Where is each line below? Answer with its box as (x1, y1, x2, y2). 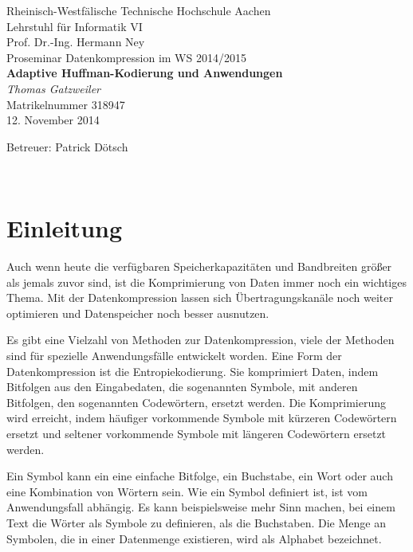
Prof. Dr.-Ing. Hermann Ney (6, 33, 145, 50)
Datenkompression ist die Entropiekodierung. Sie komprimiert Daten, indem (6, 362, 379, 379)
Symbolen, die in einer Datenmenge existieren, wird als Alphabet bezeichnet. (6, 530, 382, 546)
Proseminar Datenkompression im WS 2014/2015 (6, 49, 246, 65)
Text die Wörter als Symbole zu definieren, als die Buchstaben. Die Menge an (6, 514, 386, 530)
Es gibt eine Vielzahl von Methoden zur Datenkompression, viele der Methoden (6, 331, 395, 348)
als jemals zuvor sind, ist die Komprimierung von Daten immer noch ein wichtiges (6, 273, 407, 290)
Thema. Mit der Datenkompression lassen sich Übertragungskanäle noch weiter (6, 289, 393, 306)
